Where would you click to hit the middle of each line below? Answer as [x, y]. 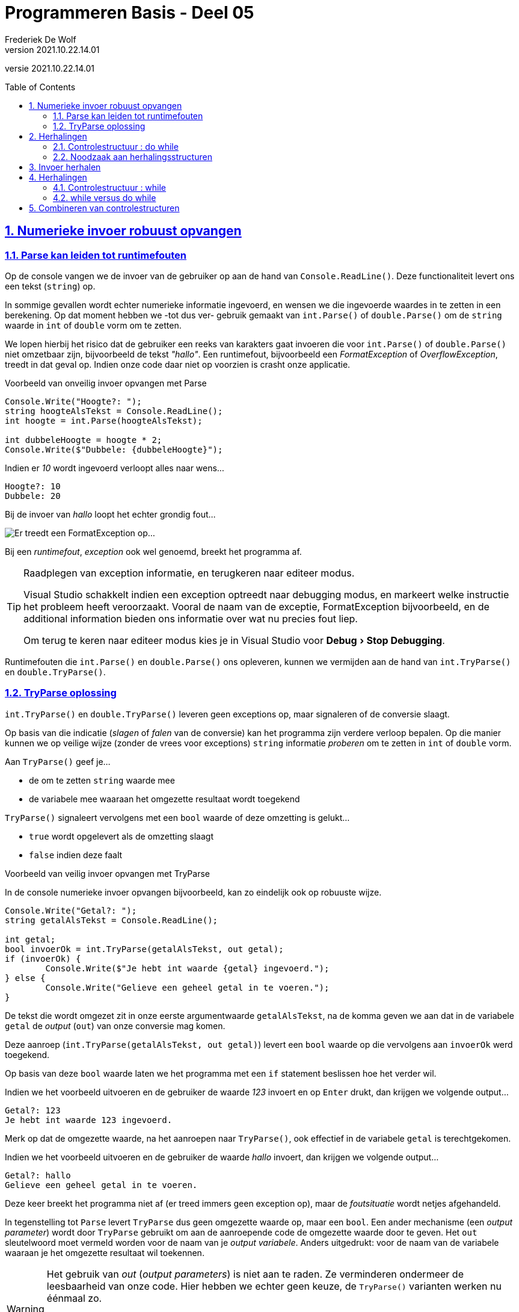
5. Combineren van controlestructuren [104, 208]
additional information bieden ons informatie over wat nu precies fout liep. [191, 618]
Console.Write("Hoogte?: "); [73, 401]
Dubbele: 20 [33, 496]
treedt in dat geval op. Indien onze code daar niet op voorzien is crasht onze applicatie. [178, 364]
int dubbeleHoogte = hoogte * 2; [84, 440]
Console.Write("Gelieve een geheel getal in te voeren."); [187, 987]
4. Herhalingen [58, 177]
